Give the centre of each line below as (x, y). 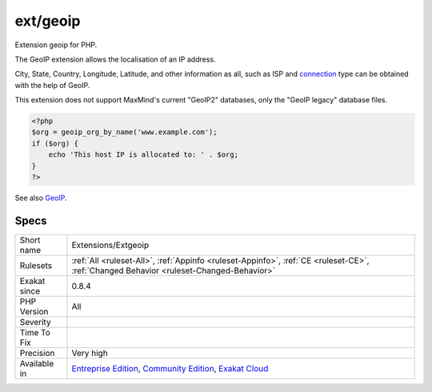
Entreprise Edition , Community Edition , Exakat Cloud (170, 368)
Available (37, 363)
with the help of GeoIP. (52, 85)
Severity (35, 322)
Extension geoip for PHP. (56, 45)
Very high (90, 353)
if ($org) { (55, 143)
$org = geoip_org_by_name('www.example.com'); (124, 132)
